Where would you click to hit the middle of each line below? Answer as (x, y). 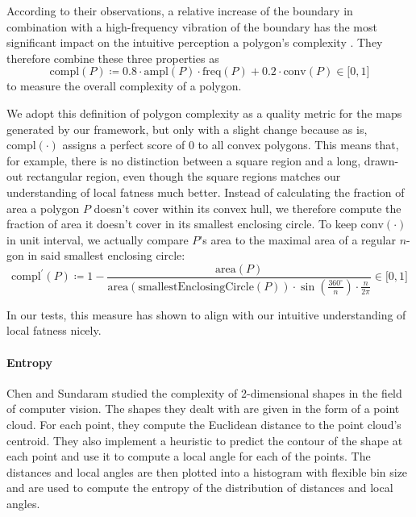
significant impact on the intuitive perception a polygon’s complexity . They (195, 42)
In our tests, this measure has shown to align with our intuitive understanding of (206, 314)
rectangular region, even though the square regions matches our (183, 176)
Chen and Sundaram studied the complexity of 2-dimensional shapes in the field (204, 392)
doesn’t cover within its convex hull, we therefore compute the (248, 208)
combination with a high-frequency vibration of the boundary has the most (192, 26)
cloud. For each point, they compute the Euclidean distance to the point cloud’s (204, 424)
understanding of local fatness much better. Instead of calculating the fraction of (206, 192)
